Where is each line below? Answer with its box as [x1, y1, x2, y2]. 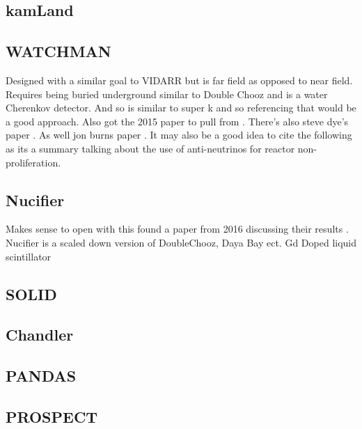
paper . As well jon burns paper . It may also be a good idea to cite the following [6, 127, 352, 142]
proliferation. [6, 155, 61, 169]
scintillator [6, 249, 52, 263]
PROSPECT [6, 405, 98, 427]
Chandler [6, 324, 74, 345]
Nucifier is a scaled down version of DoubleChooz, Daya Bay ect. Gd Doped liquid [6, 235, 357, 249]
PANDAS [6, 365, 77, 387]
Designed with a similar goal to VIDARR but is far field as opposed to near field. [6, 72, 353, 87]
